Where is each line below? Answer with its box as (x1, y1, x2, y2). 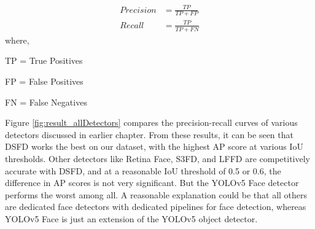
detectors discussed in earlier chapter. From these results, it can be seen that (5, 128, 294, 141)
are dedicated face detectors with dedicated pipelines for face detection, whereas (5, 200, 306, 213)
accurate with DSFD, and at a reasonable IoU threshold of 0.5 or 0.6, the (5, 164, 281, 177)
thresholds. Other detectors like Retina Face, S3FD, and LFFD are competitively (5, 152, 310, 165)
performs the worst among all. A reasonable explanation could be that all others (5, 188, 308, 201)
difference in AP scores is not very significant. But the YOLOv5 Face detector (5, 176, 299, 189)
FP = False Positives (5, 74, 84, 87)
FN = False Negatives (5, 95, 87, 108)
